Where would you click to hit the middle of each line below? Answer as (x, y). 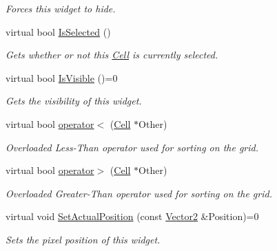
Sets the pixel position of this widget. (83, 239)
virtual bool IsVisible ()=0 (62, 77)
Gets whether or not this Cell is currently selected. (112, 55)
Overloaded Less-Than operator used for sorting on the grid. (132, 147)
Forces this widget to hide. (61, 8)
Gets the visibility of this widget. (74, 101)
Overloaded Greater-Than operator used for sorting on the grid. (139, 193)
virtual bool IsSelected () (58, 31)
